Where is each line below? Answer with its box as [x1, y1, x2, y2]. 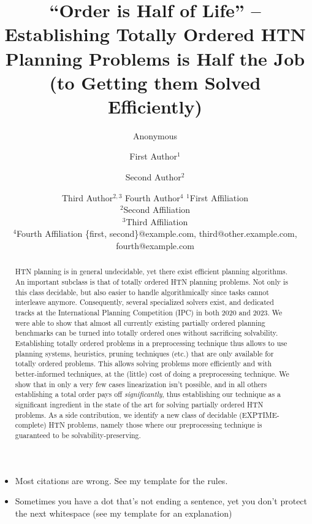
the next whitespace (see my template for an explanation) [15, 506, 232, 519]
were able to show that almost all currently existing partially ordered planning [15, 317, 265, 328]
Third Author [62, 191, 113, 204]
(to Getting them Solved [49, 69, 261, 94]
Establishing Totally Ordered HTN [4, 21, 306, 47]
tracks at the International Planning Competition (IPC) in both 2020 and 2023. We [15, 307, 283, 318]
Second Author [125, 171, 181, 183]
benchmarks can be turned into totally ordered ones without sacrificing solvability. [15, 328, 278, 338]
